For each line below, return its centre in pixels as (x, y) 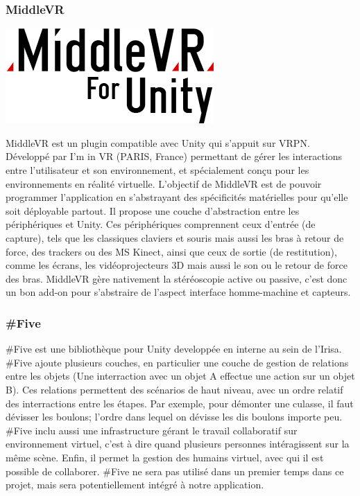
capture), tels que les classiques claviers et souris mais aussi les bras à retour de (175, 237)
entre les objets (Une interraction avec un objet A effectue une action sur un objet (180, 376)
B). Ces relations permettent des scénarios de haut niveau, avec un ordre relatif (174, 389)
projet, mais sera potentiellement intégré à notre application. (135, 485)
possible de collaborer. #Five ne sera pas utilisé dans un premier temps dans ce (175, 471)
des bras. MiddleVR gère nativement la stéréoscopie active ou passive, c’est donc (177, 278)
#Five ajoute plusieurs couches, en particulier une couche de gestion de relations (177, 362)
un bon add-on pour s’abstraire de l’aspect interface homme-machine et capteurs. (178, 292)
